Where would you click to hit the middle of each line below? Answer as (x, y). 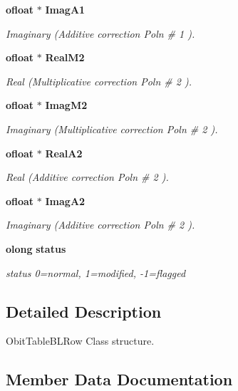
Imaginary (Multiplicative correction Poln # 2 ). (112, 129)
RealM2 (65, 57)
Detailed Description (84, 311)
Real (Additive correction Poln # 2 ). (87, 177)
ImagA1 (65, 9)
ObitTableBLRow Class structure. (80, 341)
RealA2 (64, 153)
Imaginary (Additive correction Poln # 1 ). (100, 33)
